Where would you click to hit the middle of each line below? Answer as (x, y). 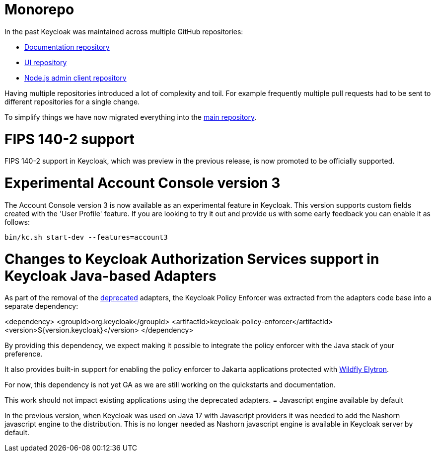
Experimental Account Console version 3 (143, 183)
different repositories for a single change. (72, 101)
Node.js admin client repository (75, 78)
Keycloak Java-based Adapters (110, 276)
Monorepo (39, 9)
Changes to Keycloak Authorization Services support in (192, 259)
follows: (17, 222)
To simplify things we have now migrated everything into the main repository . (131, 117)
